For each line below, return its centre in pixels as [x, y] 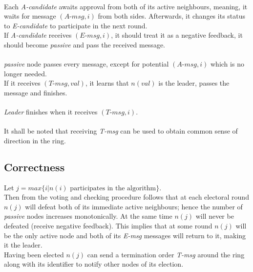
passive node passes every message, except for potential [86, 64]
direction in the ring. [35, 140]
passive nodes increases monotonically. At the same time [88, 216]
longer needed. [25, 73]
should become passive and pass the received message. [84, 44]
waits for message [30, 16]
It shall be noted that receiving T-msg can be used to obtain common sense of [121, 131]
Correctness [34, 167]
